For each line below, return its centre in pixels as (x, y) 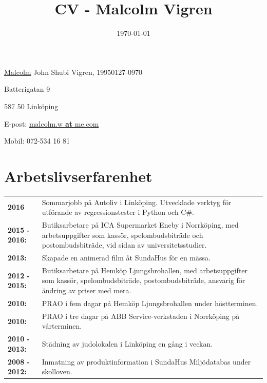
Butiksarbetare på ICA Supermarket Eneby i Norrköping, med (140, 225)
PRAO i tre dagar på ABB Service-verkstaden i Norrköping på (141, 316)
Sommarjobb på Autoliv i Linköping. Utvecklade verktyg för (137, 202)
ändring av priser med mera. (87, 290)
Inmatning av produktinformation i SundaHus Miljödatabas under (146, 361)
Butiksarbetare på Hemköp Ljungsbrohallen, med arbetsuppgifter (145, 270)
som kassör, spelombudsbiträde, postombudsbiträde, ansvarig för (144, 280)
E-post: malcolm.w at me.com (52, 123)
